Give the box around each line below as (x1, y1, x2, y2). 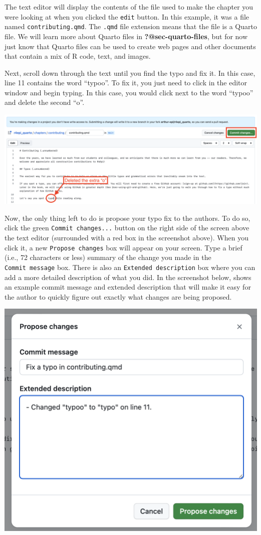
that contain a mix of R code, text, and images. (5, 51, 151, 61)
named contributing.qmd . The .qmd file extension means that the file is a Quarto (5, 21, 257, 32)
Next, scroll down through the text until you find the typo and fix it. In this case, (5, 67, 255, 78)
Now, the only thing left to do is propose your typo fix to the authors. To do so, (5, 212, 250, 223)
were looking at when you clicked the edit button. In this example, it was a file (5, 11, 249, 22)
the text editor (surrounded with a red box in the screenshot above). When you (5, 232, 248, 243)
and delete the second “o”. (5, 97, 85, 107)
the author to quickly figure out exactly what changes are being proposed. (5, 291, 232, 302)
